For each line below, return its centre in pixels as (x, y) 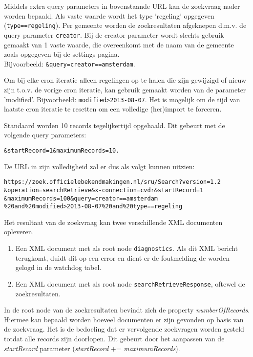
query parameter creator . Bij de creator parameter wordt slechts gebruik (114, 34)
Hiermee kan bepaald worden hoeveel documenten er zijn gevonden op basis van (124, 319)
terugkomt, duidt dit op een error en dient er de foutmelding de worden (122, 257)
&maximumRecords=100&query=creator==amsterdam (81, 198)
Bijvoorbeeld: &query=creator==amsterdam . (70, 63)
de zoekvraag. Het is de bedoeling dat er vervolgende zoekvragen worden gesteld (124, 329)
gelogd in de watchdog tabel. (58, 267)
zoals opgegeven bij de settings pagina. (62, 54)
